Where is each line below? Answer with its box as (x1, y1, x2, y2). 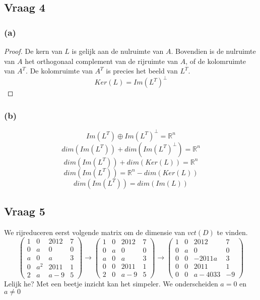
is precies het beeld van (106, 65, 178, 76)
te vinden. (217, 227, 248, 237)
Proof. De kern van (4, 46, 62, 56)
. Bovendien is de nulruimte (171, 46, 256, 56)
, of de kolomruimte (185, 55, 246, 66)
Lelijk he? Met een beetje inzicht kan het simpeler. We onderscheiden (4, 278, 218, 288)
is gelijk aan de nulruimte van (72, 46, 164, 56)
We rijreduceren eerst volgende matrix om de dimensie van (4, 227, 185, 237)
